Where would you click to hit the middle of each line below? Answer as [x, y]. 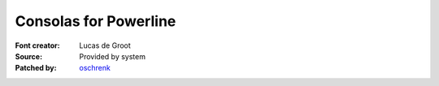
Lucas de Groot [105, 45]
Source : [29, 56]
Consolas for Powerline [96, 21]
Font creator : [37, 45]
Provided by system [113, 56]
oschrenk [95, 68]
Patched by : [36, 68]
